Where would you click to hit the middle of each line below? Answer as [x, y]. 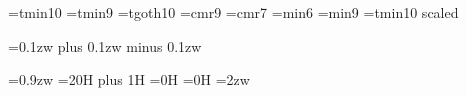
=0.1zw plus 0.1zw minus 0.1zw [105, 45]
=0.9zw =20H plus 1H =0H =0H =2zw [129, 79]
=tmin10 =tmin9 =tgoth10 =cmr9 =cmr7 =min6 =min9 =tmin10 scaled [233, 12]
